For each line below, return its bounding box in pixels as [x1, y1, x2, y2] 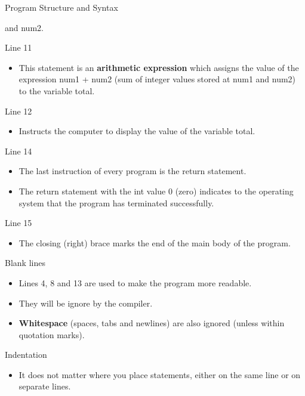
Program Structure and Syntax [5, 1, 118, 13]
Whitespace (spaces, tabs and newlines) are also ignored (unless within [19, 317, 285, 329]
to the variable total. [19, 84, 95, 97]
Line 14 [5, 144, 32, 157]
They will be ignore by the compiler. [19, 296, 153, 309]
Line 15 [5, 216, 32, 229]
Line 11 [5, 41, 32, 54]
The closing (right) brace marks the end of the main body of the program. [19, 236, 291, 249]
